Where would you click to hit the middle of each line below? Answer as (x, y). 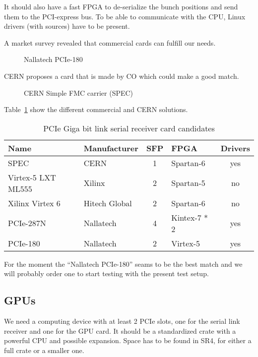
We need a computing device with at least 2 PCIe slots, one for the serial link (122, 321)
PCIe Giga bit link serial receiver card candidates (129, 128)
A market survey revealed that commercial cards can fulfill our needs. (110, 42)
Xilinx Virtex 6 (34, 203)
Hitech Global (108, 203)
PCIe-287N (27, 223)
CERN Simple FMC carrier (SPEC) (79, 92)
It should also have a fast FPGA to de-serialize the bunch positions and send (121, 6)
